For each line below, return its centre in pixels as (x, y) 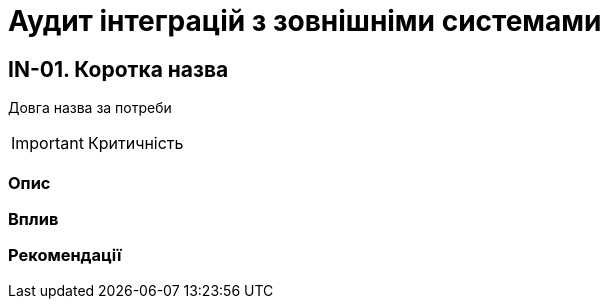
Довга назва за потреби (90, 108)
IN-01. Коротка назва (118, 69)
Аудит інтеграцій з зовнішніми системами (305, 21)
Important (47, 143)
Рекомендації (65, 255)
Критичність (135, 143)
